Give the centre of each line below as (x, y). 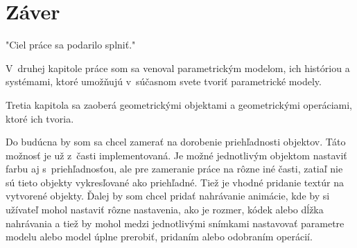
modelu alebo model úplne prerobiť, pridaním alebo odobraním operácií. (159, 237)
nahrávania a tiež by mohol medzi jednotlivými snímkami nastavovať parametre (175, 223)
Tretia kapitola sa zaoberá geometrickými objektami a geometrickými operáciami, (179, 104)
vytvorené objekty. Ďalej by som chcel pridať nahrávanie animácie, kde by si (168, 196)
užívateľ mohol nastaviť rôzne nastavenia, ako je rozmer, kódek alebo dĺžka (165, 210)
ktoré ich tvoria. (40, 118)
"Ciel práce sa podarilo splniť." (71, 45)
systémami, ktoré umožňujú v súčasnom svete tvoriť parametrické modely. (164, 81)
